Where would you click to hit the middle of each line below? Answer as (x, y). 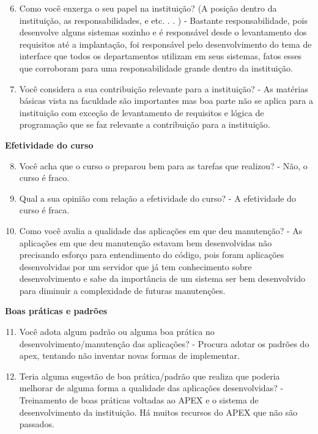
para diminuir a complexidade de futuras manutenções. (122, 290)
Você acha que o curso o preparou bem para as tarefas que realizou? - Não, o (163, 165)
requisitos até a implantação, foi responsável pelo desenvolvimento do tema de (165, 44)
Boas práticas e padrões (56, 311)
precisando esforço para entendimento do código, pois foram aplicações (152, 255)
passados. (37, 424)
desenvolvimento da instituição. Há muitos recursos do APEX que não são (158, 412)
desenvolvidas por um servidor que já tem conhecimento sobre (135, 266)
